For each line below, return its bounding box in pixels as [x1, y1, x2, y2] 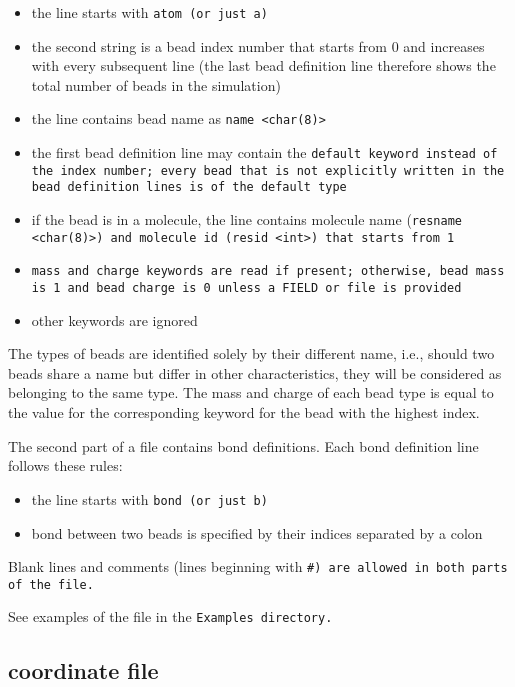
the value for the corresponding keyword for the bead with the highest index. [8, 402, 480, 423]
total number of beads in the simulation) [31, 74, 281, 95]
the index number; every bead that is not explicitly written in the [31, 163, 505, 178]
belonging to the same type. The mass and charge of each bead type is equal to [8, 382, 494, 403]
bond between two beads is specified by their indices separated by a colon [31, 522, 483, 543]
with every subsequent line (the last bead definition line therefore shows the [31, 55, 496, 76]
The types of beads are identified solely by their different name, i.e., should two [8, 343, 495, 364]
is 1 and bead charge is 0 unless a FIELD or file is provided [31, 281, 462, 296]
